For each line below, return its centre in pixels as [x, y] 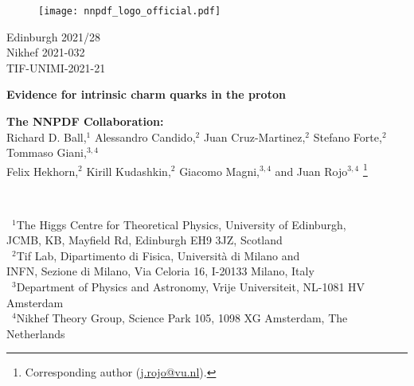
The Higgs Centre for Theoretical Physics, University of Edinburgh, [181, 224]
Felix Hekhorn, [43, 171]
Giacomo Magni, [219, 171]
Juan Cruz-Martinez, [254, 136]
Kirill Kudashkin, [129, 171]
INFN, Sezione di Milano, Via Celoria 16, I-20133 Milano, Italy [160, 271]
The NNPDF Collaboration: [85, 121]
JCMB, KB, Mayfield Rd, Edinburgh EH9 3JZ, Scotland [145, 240]
